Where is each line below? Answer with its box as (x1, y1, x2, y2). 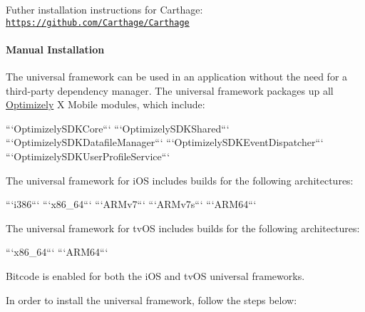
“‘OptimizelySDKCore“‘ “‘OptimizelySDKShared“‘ (6, 120, 230, 135)
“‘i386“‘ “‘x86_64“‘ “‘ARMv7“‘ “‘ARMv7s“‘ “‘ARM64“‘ (6, 197, 257, 212)
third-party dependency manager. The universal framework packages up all (6, 83, 334, 98)
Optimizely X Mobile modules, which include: (6, 97, 205, 112)
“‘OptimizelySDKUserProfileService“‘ (6, 149, 170, 164)
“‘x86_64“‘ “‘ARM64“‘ (6, 244, 108, 259)
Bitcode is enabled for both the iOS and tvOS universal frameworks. (6, 268, 305, 283)
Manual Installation (6, 41, 105, 56)
